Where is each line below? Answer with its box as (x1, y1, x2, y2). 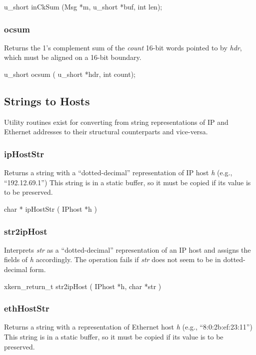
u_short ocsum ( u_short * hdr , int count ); (4, 69, 135, 79)
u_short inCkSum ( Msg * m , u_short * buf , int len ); (4, 1, 162, 11)
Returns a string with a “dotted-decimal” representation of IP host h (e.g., (4, 167, 232, 178)
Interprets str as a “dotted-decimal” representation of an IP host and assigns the (4, 244, 251, 255)
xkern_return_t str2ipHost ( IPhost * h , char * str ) (4, 281, 161, 291)
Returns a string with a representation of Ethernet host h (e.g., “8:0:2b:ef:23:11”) (4, 322, 252, 332)
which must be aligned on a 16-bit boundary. (4, 52, 141, 62)
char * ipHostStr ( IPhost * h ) (4, 203, 97, 214)
